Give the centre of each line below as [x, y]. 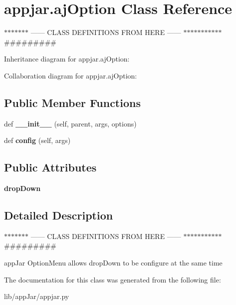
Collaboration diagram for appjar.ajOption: [71, 75]
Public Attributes [50, 167]
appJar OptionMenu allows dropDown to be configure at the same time [113, 263]
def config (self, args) [37, 140]
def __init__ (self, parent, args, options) [70, 123]
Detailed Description [59, 215]
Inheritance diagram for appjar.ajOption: [67, 59]
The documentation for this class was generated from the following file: [113, 279]
